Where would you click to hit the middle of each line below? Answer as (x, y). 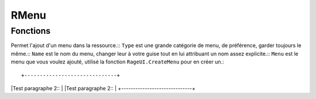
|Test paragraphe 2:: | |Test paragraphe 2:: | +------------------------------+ (103, 88)
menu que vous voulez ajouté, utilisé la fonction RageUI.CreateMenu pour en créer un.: (118, 62)
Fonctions (31, 31)
